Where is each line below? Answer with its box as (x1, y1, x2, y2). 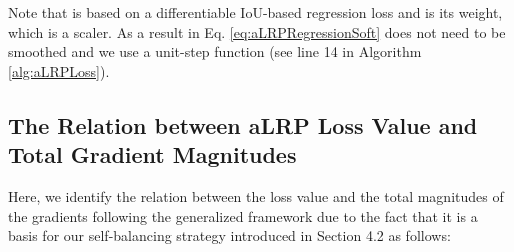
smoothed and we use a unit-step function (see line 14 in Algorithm (8, 41, 422, 62)
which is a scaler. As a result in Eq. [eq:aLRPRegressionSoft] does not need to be (8, 21, 506, 42)
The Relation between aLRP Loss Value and (8, 109, 478, 140)
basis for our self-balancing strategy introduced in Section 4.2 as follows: (8, 225, 451, 246)
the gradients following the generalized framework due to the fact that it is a (8, 205, 478, 226)
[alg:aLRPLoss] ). (8, 60, 110, 81)
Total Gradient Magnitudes (8, 139, 297, 170)
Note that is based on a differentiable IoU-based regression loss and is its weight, (8, 2, 503, 22)
